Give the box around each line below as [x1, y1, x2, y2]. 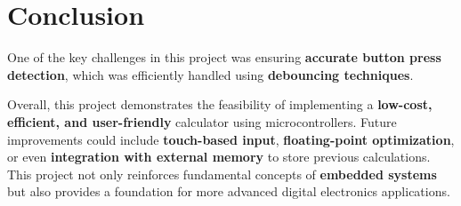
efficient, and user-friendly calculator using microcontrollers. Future [7, 112, 397, 131]
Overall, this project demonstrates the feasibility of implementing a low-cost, [7, 95, 433, 114]
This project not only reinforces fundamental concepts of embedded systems [7, 164, 437, 183]
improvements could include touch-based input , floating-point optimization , [7, 130, 455, 148]
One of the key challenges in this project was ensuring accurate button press [7, 48, 441, 67]
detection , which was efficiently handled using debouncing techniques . [7, 65, 414, 83]
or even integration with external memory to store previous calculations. [7, 147, 431, 166]
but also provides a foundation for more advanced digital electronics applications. [7, 182, 450, 201]
